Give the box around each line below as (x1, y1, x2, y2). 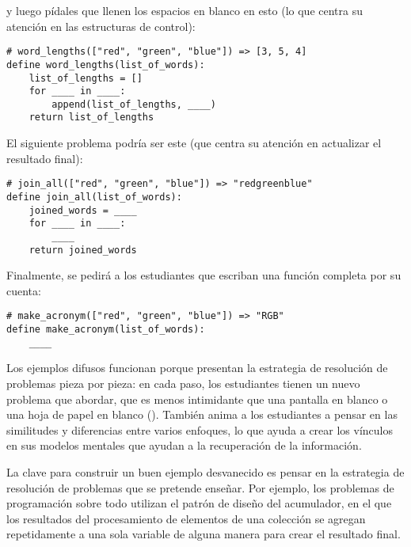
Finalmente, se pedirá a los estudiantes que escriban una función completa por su (6, 267, 401, 283)
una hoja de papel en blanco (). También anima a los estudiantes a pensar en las (6, 406, 398, 423)
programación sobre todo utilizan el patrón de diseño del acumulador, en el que (6, 495, 392, 511)
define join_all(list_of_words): (6, 191, 182, 203)
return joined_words (29, 244, 137, 256)
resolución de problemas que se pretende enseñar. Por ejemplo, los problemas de (6, 479, 394, 496)
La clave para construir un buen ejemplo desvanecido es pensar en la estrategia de (6, 463, 405, 480)
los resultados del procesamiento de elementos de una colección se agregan (6, 510, 366, 526)
